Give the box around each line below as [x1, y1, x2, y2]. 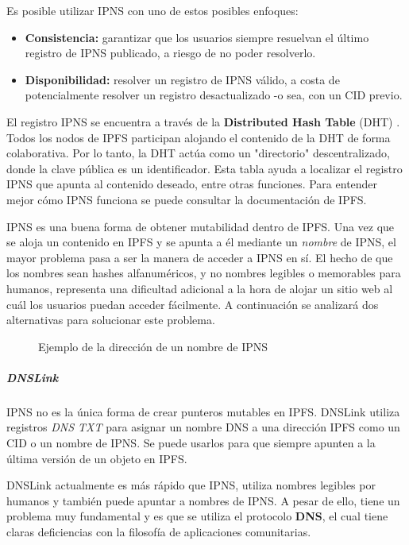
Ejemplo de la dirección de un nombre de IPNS [38, 338, 268, 354]
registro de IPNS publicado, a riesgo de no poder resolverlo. [25, 44, 316, 61]
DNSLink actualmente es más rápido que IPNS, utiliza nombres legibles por [6, 477, 376, 493]
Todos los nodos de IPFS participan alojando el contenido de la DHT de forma [6, 129, 391, 145]
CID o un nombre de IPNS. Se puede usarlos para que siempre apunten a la [6, 435, 376, 451]
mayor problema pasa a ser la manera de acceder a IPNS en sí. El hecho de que [6, 249, 393, 265]
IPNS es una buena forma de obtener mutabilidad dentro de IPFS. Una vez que [6, 218, 395, 234]
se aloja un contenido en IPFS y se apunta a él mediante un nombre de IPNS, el [6, 234, 396, 250]
